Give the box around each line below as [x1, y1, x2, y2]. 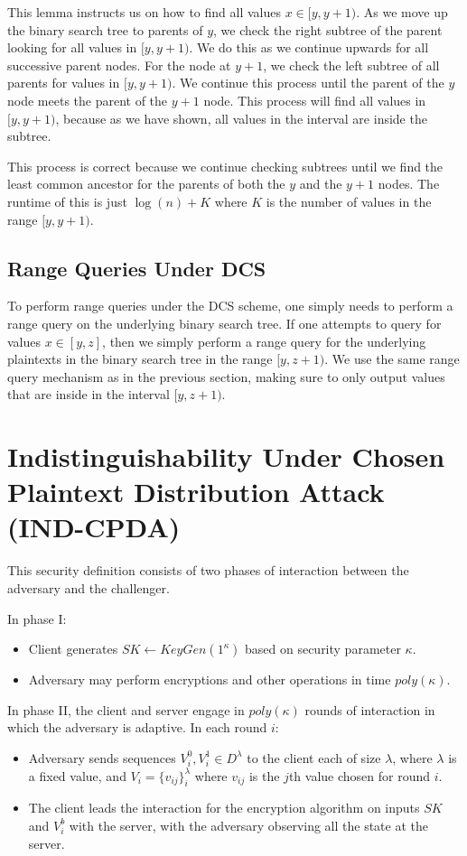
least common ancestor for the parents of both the [7, 174, 285, 193]
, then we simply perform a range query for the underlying [102, 331, 426, 350]
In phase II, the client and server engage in [7, 700, 245, 719]
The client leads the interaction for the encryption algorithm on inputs [28, 798, 420, 817]
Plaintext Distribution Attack [7, 473, 385, 510]
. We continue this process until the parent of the [172, 73, 444, 92]
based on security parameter [244, 639, 401, 658]
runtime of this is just [7, 191, 127, 210]
